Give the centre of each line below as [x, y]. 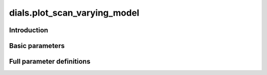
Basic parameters [37, 46]
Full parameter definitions [50, 62]
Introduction [29, 30]
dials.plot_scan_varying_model [74, 13]
